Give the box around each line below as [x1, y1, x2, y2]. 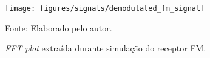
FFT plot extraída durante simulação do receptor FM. [5, 42, 206, 54]
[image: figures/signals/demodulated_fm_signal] [5, 4, 205, 13]
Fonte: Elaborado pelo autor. [5, 21, 112, 34]
